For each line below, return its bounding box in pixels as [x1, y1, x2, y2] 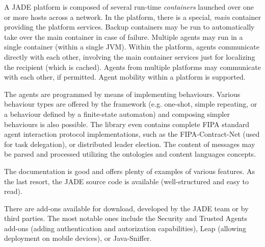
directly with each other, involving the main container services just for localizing [4, 51, 255, 62]
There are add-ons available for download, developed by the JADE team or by [4, 203, 249, 213]
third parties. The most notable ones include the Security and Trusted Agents [4, 213, 247, 224]
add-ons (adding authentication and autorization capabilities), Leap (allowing [4, 223, 246, 233]
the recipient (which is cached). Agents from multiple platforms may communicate [4, 61, 261, 72]
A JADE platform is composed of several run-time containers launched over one [4, 2, 254, 12]
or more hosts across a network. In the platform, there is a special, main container [4, 11, 261, 22]
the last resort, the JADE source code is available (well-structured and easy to [4, 176, 249, 186]
